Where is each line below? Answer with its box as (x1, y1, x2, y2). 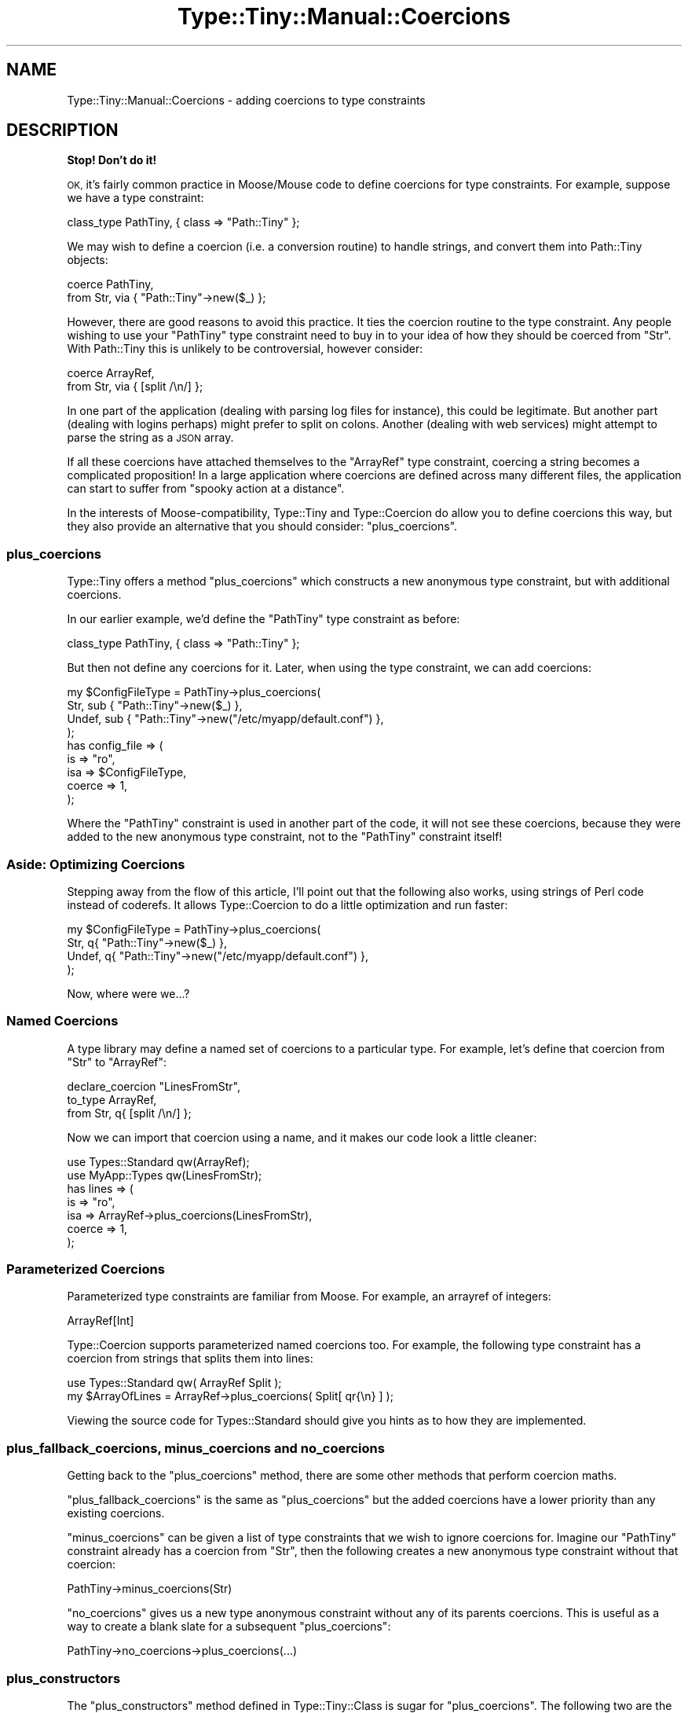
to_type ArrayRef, (67, 1092, 157, 1106)
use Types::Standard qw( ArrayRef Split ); (67, 1376, 282, 1390)
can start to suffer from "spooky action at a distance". (67, 482, 345, 496)
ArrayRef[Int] (67, 1314, 134, 1328)
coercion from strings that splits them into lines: (67, 1352, 313, 1366)
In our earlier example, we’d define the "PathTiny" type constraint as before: (67, 612, 460, 626)
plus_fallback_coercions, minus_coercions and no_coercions (6, 1440, 385, 1456)
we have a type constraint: (67, 191, 204, 205)
